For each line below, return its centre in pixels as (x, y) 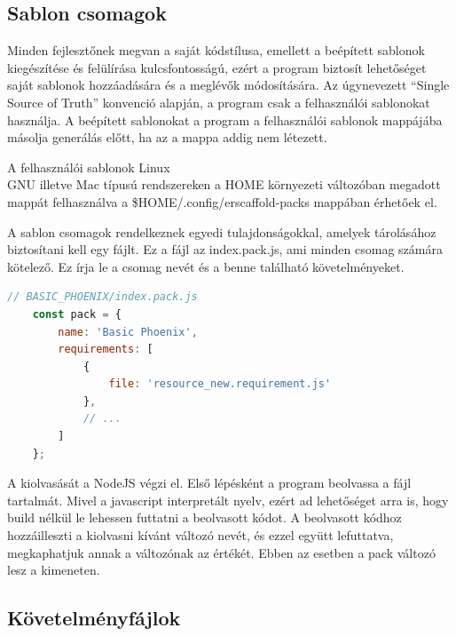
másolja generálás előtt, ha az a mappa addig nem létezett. (167, 137)
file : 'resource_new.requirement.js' (220, 384)
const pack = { (77, 314)
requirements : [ (106, 350)
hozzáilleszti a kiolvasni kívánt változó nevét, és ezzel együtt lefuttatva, (200, 535)
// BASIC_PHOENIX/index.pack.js (102, 297)
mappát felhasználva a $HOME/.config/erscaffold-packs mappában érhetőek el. (222, 201)
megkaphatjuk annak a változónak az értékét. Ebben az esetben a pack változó (221, 552)
